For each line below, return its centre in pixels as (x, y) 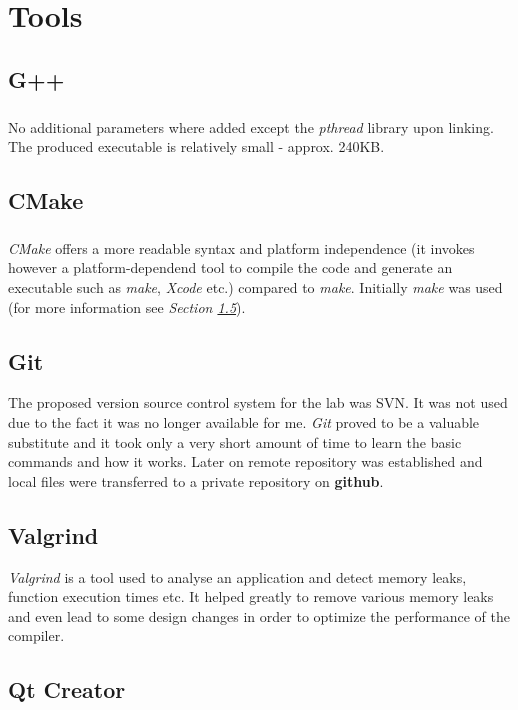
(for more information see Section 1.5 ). (127, 306)
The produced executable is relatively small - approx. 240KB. (196, 146)
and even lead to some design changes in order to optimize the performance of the (259, 615)
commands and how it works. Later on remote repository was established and (245, 461)
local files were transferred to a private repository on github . (196, 480)
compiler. (36, 635)
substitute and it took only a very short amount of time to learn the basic (235, 441)
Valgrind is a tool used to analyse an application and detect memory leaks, (237, 576)
